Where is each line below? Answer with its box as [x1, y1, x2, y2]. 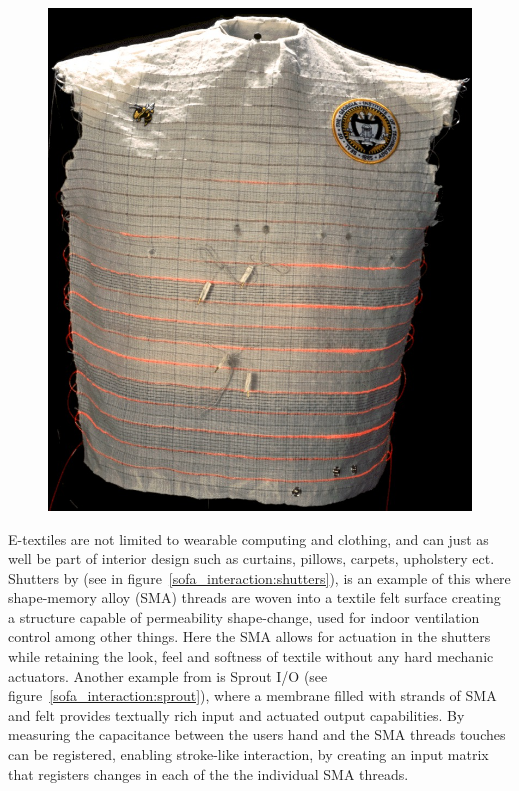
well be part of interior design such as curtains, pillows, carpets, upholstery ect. [8, 548, 495, 569]
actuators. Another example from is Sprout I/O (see [8, 665, 328, 686]
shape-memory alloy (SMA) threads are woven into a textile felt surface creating [8, 587, 501, 608]
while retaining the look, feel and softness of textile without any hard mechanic [8, 646, 494, 667]
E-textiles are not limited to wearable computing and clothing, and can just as [8, 528, 489, 549]
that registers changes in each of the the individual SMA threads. [8, 763, 409, 784]
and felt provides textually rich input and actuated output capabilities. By [8, 704, 465, 725]
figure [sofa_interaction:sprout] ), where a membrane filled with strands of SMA [8, 685, 497, 706]
